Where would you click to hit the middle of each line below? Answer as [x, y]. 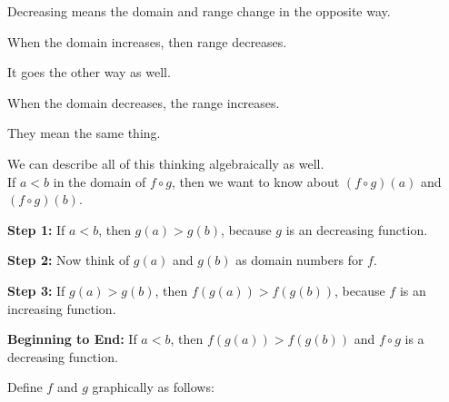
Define [25, 387]
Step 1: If [36, 229]
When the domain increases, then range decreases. [147, 41]
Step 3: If [36, 290]
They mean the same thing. [84, 133]
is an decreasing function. [357, 229]
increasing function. [62, 308]
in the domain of [100, 181]
